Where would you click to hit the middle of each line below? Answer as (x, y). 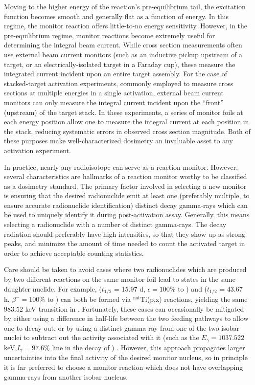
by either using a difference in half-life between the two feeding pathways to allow (126, 318)
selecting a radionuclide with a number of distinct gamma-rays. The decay (115, 224)
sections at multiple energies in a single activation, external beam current (114, 93)
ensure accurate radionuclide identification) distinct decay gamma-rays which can (126, 205)
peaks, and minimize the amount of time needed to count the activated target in (125, 243)
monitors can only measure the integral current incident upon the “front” (114, 102)
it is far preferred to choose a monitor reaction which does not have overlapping (124, 367)
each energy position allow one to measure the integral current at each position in (127, 122)
